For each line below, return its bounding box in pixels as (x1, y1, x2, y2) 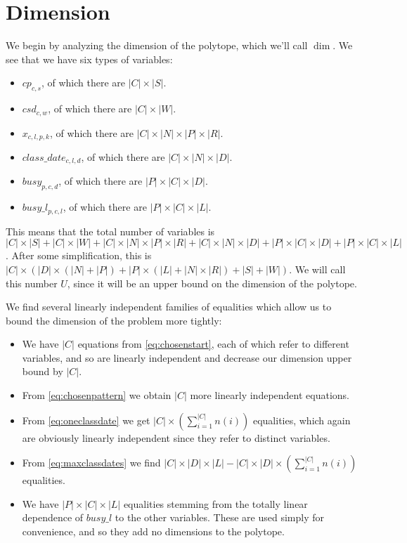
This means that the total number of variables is (6, 223, 215, 238)
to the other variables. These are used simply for (115, 510, 324, 525)
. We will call (289, 261, 346, 276)
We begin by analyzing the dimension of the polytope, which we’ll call (6, 38, 308, 53)
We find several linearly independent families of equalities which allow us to (6, 299, 332, 314)
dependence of (22, 510, 84, 525)
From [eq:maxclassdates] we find (22, 455, 161, 470)
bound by (22, 364, 63, 379)
